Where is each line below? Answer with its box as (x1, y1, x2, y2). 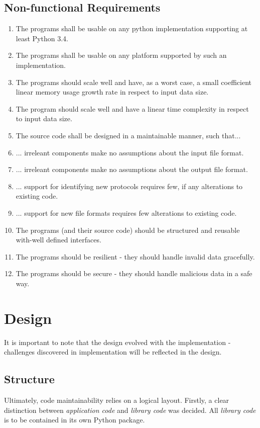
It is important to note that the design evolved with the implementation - (4, 336, 231, 347)
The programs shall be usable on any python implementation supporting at (16, 23, 248, 34)
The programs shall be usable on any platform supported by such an (16, 50, 227, 60)
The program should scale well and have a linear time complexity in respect (16, 103, 249, 114)
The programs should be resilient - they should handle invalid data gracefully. (16, 251, 255, 262)
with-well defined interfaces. (16, 234, 101, 245)
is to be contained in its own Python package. (4, 414, 145, 425)
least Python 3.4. (16, 33, 68, 43)
